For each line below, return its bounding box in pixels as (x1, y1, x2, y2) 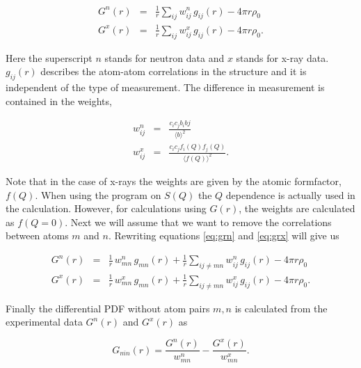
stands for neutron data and (104, 50, 225, 65)
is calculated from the (234, 301, 328, 315)
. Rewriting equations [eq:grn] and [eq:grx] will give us (108, 228, 339, 243)
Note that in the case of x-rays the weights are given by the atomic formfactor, (6, 173, 342, 188)
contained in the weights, (6, 93, 112, 108)
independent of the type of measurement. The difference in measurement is (6, 80, 325, 95)
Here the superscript (6, 50, 93, 65)
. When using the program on (35, 187, 161, 202)
